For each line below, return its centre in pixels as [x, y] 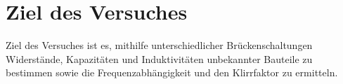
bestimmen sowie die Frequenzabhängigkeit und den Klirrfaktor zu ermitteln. [172, 72]
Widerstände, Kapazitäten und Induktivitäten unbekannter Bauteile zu [159, 58]
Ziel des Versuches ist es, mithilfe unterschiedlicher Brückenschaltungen [159, 45]
